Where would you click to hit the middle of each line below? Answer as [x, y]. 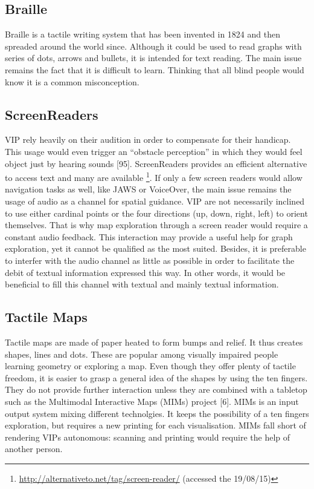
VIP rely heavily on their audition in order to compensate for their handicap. [148, 139]
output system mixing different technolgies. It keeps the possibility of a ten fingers [157, 413]
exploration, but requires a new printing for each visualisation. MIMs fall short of [155, 425]
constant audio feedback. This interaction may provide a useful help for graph [149, 236]
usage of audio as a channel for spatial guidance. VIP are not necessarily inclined [155, 201]
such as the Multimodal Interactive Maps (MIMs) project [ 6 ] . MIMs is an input [152, 401]
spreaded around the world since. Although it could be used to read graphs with [153, 46]
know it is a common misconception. [72, 81]
